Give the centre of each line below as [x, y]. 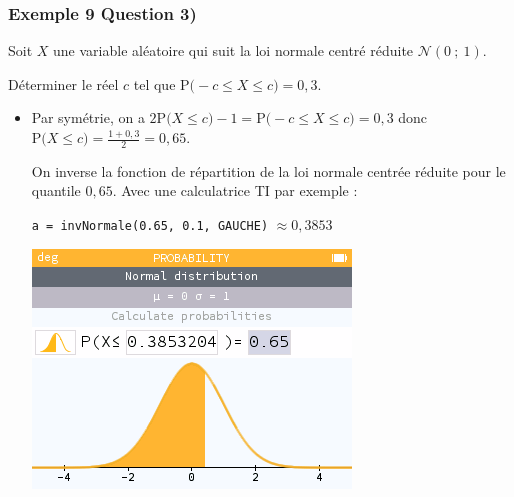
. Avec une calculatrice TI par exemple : [235, 190]
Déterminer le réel [63, 83]
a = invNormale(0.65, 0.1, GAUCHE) [150, 226]
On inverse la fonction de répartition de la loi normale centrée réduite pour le [268, 170]
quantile [56, 190]
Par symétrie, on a [88, 117]
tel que [154, 83]
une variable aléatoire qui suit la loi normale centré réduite [233, 50]
